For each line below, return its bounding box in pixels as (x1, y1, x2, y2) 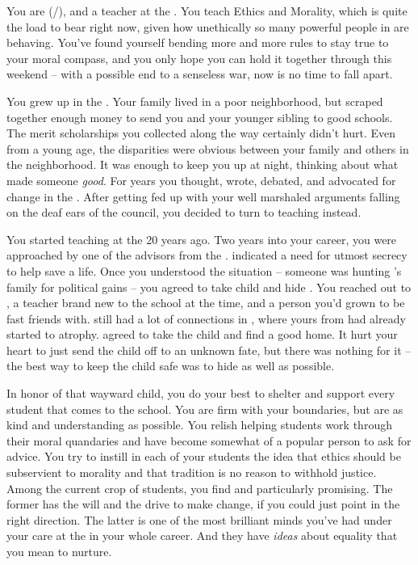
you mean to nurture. (6, 543, 112, 559)
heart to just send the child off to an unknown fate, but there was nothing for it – (6, 341, 412, 358)
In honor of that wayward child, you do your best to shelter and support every (6, 385, 395, 402)
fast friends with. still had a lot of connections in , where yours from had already (6, 310, 406, 327)
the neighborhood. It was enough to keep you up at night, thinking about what (6, 156, 399, 173)
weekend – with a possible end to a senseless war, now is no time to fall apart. (6, 65, 393, 82)
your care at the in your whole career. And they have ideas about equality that (6, 527, 398, 544)
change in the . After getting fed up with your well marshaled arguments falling (6, 188, 400, 204)
